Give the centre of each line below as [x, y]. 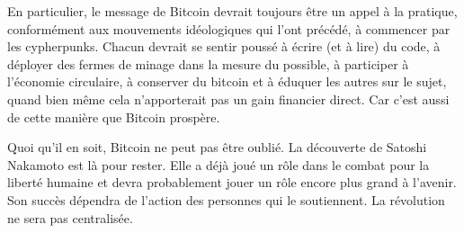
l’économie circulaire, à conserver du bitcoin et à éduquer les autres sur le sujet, [227, 81]
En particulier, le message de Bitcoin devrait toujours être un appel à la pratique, [232, 11]
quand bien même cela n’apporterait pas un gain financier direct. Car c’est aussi [228, 99]
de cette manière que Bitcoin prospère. [114, 116]
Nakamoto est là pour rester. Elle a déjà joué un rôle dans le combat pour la [219, 164]
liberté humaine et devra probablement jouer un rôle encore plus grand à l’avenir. [232, 182]
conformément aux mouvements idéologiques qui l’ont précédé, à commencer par [229, 28]
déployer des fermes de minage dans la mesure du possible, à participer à [208, 63]
